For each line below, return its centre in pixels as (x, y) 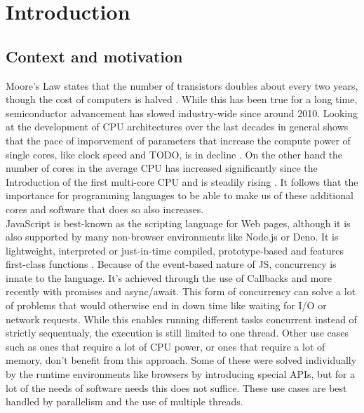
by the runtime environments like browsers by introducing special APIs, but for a (181, 374)
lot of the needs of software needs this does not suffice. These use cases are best (176, 387)
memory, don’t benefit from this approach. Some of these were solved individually (181, 360)
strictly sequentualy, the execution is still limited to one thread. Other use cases (177, 333)
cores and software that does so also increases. (105, 209)
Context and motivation (94, 56)
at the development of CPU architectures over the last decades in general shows (177, 127)
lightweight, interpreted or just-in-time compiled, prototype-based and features (175, 250)
